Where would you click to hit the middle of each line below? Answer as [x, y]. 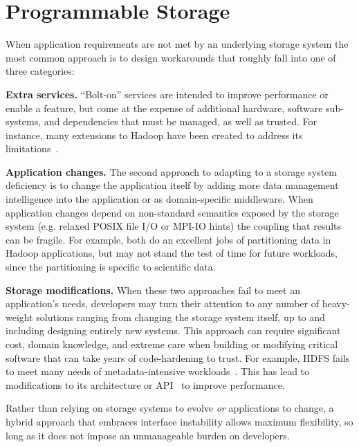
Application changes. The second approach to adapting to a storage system [171, 171]
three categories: [40, 71]
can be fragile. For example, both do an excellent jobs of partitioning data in [168, 239]
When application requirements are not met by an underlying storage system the [177, 44]
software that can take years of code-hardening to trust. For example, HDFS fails [178, 357]
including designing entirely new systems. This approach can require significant [173, 330]
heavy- [336, 303]
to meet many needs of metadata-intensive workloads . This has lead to [158, 371]
